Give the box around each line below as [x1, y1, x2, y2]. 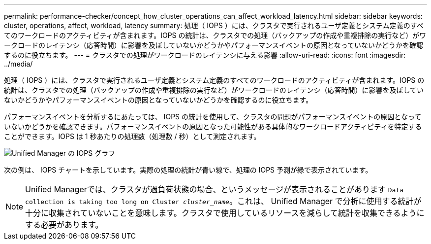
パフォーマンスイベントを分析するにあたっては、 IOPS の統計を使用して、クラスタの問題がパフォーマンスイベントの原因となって [4, 112, 422, 121]
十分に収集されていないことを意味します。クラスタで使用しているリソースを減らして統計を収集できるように [25, 208, 425, 218]
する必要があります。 [25, 220, 103, 230]
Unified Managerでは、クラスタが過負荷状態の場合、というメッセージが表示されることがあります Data [25, 184, 403, 194]
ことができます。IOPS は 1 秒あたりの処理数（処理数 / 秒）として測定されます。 [4, 132, 261, 140]
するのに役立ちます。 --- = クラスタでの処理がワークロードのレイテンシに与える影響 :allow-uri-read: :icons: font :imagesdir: [4, 51, 406, 59]
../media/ [4, 60, 33, 68]
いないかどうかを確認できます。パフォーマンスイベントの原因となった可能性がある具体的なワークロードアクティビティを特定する [4, 122, 422, 131]
